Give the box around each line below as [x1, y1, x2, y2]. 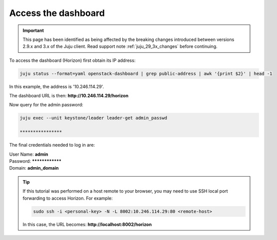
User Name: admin [9, 151, 48, 157]
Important [22, 27, 44, 33]
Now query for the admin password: [9, 102, 83, 108]
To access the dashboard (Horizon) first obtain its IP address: [9, 57, 136, 63]
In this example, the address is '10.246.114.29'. [9, 83, 104, 89]
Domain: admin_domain [9, 165, 59, 171]
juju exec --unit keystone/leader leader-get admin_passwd [19, 115, 167, 121]
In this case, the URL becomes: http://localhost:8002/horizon [22, 221, 152, 227]
